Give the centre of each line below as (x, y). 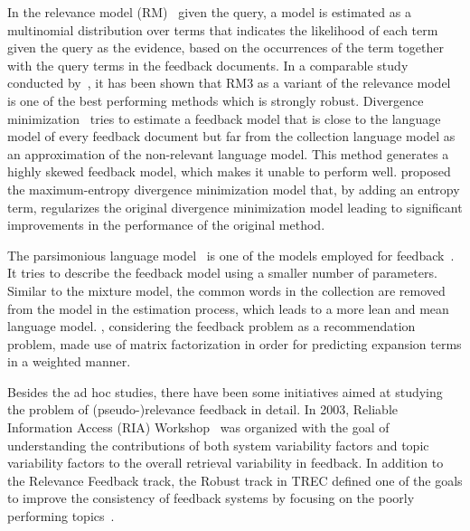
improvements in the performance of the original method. (166, 225)
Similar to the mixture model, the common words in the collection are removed (226, 290)
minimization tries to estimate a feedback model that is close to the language (224, 118)
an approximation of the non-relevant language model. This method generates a (228, 153)
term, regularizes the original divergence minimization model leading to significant (235, 207)
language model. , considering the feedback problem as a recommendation (211, 326)
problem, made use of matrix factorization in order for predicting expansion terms (235, 343)
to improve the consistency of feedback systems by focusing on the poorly (211, 498)
